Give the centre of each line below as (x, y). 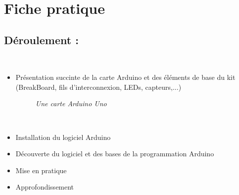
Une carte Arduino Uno (71, 103)
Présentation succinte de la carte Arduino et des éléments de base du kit (125, 77)
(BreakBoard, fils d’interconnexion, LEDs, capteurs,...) (98, 87)
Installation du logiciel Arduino (63, 137)
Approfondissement (45, 187)
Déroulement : (41, 39)
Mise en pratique (41, 170)
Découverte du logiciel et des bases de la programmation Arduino (115, 154)
